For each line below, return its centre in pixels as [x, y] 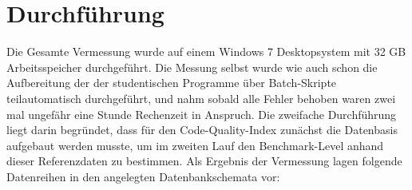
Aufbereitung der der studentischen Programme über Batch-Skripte [172, 83]
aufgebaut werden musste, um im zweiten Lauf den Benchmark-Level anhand [195, 145]
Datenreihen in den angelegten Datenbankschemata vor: [143, 176]
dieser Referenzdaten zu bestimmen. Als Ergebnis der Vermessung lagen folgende [204, 161]
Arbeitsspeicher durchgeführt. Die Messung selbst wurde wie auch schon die [192, 67]
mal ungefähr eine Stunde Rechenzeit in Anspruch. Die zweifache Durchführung [202, 114]
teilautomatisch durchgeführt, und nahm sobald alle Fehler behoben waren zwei [201, 98]
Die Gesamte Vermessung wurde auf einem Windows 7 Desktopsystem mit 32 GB [206, 51]
